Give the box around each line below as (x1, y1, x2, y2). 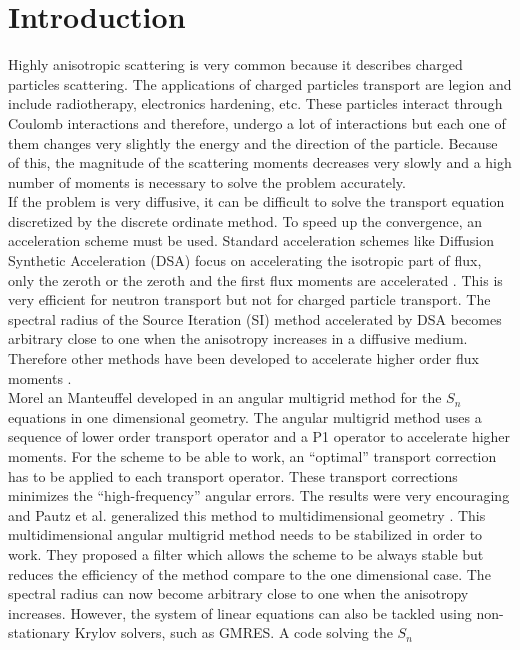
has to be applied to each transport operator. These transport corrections (8, 465, 458, 486)
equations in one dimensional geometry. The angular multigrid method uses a (8, 406, 482, 427)
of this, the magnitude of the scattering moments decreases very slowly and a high (8, 152, 512, 173)
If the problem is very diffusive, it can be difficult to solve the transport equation (8, 191, 505, 212)
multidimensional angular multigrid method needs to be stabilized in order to (8, 524, 483, 545)
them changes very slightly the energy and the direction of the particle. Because (8, 132, 498, 153)
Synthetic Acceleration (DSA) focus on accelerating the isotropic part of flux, (8, 250, 482, 271)
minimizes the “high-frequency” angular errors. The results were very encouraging (8, 485, 510, 506)
